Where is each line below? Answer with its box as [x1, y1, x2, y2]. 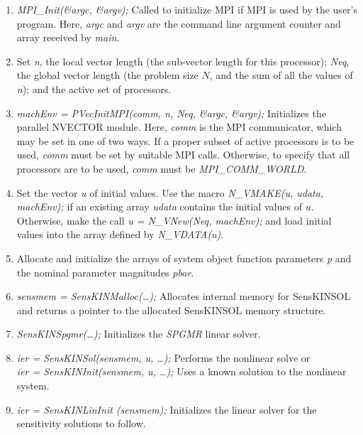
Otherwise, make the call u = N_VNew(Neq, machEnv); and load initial [16, 213, 332, 227]
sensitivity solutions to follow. [16, 416, 146, 431]
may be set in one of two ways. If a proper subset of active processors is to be [16, 133, 354, 148]
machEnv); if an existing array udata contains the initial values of [16, 199, 302, 214]
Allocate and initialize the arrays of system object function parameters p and [16, 250, 352, 265]
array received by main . [16, 30, 120, 45]
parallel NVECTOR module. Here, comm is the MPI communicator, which [16, 119, 342, 134]
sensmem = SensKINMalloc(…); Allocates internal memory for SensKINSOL [16, 289, 351, 304]
